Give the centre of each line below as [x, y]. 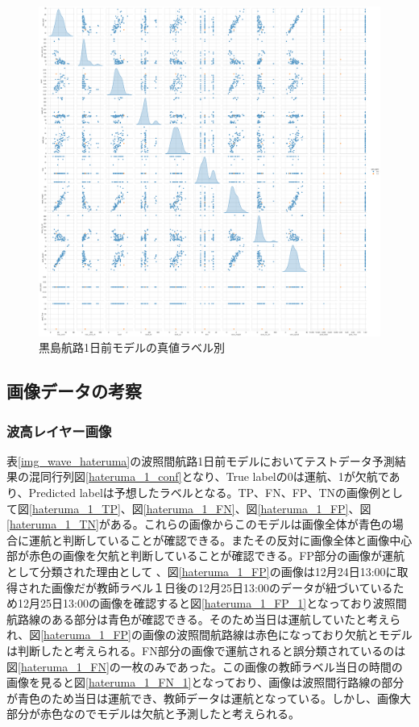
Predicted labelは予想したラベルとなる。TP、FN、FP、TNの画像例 [205, 493]
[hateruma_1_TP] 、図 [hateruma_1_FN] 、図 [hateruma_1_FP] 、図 [200, 508]
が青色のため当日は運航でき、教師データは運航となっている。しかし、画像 [203, 698]
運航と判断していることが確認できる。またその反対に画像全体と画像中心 [220, 539]
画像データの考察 [74, 391]
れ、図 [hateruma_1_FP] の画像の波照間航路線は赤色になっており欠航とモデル [209, 635]
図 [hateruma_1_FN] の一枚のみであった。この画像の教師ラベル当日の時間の [205, 666]
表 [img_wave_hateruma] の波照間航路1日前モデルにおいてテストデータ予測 [201, 460]
